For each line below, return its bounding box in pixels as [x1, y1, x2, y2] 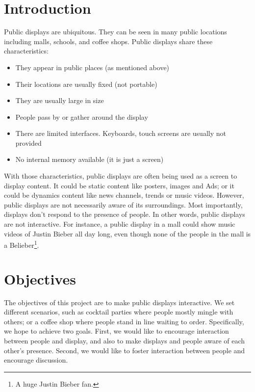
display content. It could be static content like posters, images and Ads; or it [4, 180, 234, 190]
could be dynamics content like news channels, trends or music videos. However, [4, 190, 244, 200]
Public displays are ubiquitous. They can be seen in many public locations [4, 26, 227, 37]
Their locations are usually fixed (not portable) [15, 78, 157, 89]
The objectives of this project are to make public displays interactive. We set [4, 297, 235, 307]
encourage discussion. [4, 355, 68, 365]
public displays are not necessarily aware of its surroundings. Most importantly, [4, 199, 243, 209]
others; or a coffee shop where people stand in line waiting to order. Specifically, [4, 316, 244, 326]
